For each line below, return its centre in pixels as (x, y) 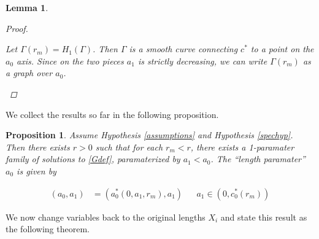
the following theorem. (48, 229)
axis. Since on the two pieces (70, 61)
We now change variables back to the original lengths (106, 217)
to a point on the (282, 49)
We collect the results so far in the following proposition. (112, 114)
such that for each (129, 147)
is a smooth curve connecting (183, 49)
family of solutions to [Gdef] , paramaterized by (93, 159)
